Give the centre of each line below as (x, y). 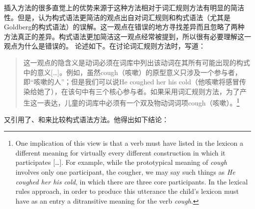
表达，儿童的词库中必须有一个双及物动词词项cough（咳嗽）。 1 (142, 102)
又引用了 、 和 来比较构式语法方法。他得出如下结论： (86, 119)
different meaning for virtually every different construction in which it (120, 152)
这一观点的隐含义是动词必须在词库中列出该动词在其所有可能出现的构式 (137, 62)
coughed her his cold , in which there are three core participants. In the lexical (132, 181)
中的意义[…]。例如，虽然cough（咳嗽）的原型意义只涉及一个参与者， (132, 72)
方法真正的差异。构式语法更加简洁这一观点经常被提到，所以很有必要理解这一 (127, 36)
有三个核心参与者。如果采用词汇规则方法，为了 (164, 91)
